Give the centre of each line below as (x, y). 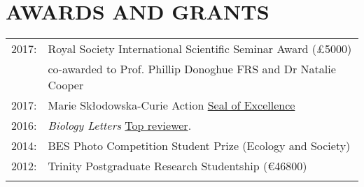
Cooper (66, 85)
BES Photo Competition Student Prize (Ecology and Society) (199, 146)
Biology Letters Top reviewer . (120, 126)
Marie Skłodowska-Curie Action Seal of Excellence (171, 105)
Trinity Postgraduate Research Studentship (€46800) (177, 166)
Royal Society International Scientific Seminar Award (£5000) (200, 49)
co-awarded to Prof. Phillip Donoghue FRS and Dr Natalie (192, 69)
